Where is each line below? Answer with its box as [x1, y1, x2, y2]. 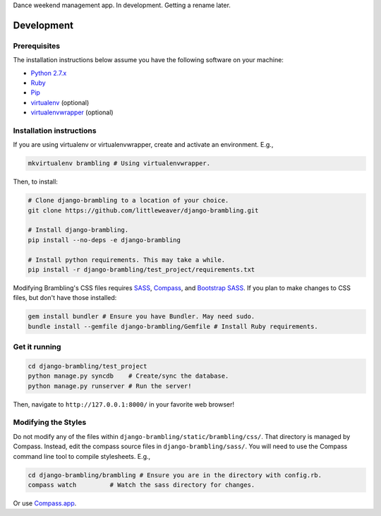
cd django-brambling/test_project [28, 362, 147, 370]
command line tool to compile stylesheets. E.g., [13, 452, 151, 460]
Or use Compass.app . [13, 498, 77, 508]
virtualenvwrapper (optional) [30, 108, 114, 116]
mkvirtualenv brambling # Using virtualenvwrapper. [28, 160, 211, 167]
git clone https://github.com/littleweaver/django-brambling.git [28, 206, 259, 215]
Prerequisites [13, 41, 60, 51]
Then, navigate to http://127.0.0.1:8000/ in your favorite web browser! [13, 400, 235, 409]
